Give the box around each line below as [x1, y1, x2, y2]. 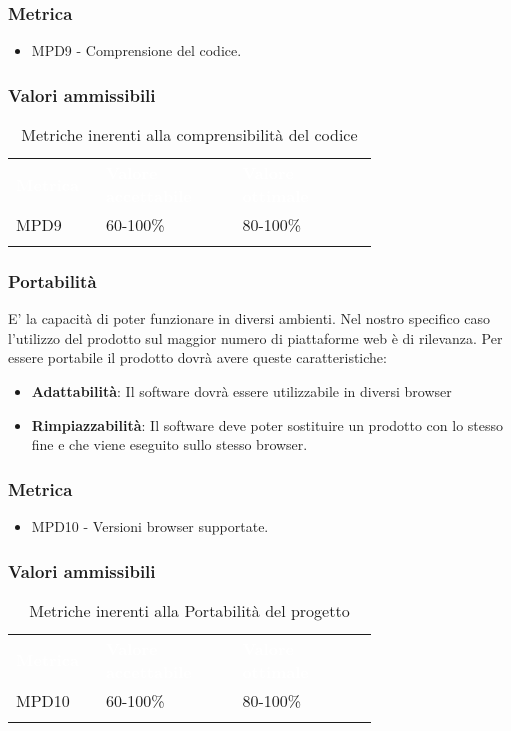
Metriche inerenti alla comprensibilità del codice [21, 123, 358, 147]
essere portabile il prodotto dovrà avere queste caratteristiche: [8, 347, 387, 368]
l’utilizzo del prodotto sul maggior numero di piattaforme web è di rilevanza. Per [8, 327, 503, 348]
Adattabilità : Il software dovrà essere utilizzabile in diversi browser [31, 381, 452, 402]
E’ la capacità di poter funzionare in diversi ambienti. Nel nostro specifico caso [8, 308, 491, 329]
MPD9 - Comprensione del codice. [31, 40, 242, 61]
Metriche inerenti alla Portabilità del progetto [29, 598, 350, 622]
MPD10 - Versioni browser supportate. [31, 516, 269, 537]
